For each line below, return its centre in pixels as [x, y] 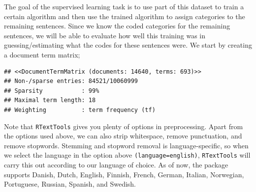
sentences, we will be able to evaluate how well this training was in [105, 35]
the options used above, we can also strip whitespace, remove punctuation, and [123, 136]
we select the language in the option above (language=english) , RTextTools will [127, 155]
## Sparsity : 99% [52, 91]
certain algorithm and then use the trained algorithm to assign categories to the [125, 16]
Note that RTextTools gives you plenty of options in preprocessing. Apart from [124, 126]
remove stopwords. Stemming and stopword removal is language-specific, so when [126, 145]
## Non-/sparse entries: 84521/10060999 [71, 81]
